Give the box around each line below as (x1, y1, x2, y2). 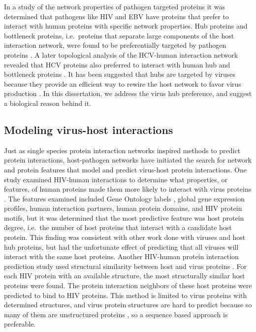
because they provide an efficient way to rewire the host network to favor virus (4, 78, 241, 89)
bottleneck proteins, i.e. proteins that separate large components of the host (4, 30, 234, 40)
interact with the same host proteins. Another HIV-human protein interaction (4, 251, 239, 262)
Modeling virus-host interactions (4, 122, 173, 137)
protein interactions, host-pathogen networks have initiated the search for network (4, 155, 252, 165)
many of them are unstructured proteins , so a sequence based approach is (4, 309, 228, 319)
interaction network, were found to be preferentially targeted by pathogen (4, 40, 226, 50)
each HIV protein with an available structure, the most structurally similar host (4, 270, 245, 281)
